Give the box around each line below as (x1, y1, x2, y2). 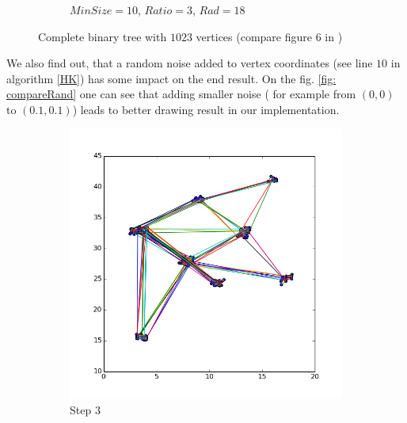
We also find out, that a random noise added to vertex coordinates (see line (6, 55, 373, 71)
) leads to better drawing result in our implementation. (72, 101, 340, 117)
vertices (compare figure (196, 28, 312, 44)
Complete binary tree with (38, 28, 167, 44)
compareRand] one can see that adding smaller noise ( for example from (6, 86, 356, 102)
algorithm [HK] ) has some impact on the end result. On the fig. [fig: (6, 70, 337, 86)
